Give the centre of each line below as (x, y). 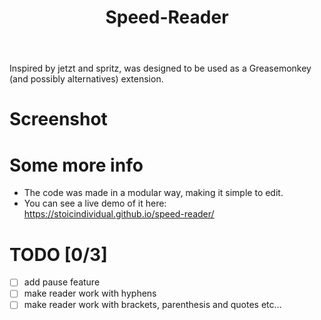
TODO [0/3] (58, 254)
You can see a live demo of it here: (95, 203)
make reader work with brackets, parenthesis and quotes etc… (152, 305)
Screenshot (58, 119)
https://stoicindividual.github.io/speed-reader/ (119, 214)
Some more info (76, 165)
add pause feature (62, 282)
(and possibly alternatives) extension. (86, 79)
